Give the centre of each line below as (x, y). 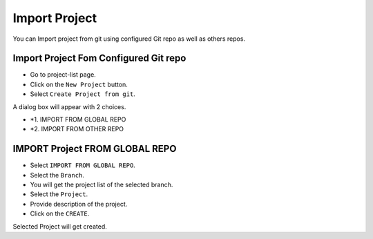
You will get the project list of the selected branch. (102, 185)
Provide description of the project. (79, 204)
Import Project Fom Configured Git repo (99, 58)
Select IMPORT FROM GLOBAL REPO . (83, 165)
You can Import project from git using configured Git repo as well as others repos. (129, 39)
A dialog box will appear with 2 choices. (69, 106)
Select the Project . (59, 194)
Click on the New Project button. (79, 84)
